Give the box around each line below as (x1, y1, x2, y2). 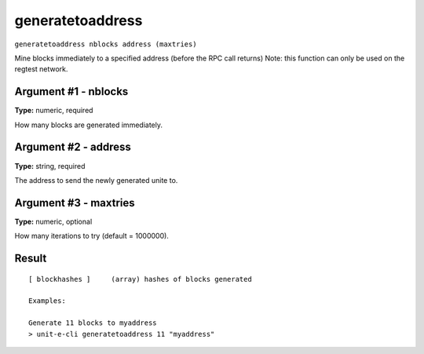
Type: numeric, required (14, 106, 93, 115)
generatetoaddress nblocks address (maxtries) (14, 39, 197, 49)
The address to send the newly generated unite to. (14, 175, 178, 184)
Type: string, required (14, 161, 86, 170)
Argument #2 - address (14, 141, 131, 154)
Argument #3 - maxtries (14, 196, 135, 210)
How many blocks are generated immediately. (14, 120, 163, 130)
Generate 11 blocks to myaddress (28, 319, 157, 327)
